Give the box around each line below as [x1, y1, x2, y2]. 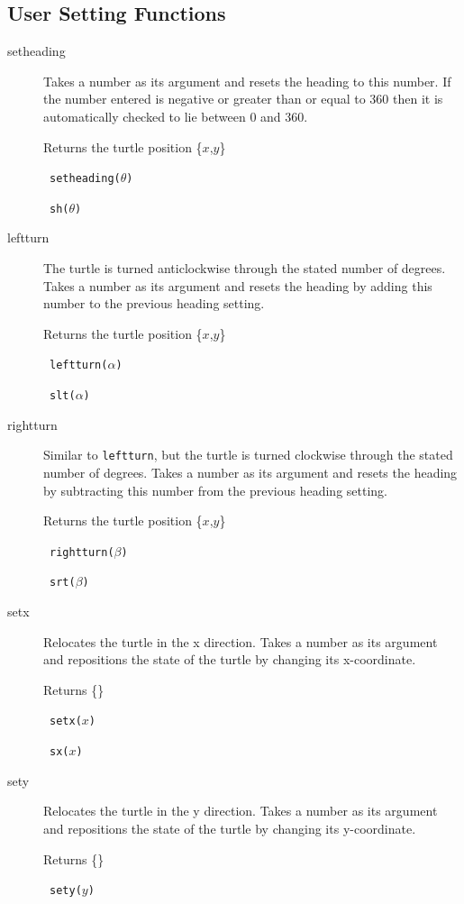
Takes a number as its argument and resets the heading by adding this [43, 276, 432, 295]
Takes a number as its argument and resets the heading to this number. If [43, 71, 451, 90]
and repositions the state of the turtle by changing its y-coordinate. [43, 818, 416, 837]
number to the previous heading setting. [43, 294, 265, 313]
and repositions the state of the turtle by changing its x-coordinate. [43, 650, 416, 669]
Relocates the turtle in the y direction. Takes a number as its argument [43, 801, 438, 820]
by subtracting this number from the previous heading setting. [43, 480, 388, 499]
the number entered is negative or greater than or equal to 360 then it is [43, 89, 443, 108]
